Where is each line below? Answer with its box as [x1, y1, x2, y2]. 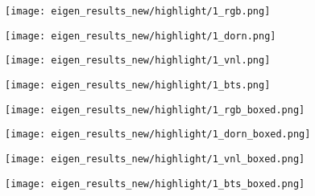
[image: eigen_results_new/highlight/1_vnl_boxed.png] [5, 153, 305, 165]
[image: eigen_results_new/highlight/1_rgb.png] [5, 6, 271, 17]
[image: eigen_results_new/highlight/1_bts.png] [5, 79, 271, 91]
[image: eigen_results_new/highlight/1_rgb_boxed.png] [5, 104, 305, 116]
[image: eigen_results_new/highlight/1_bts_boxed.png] [5, 178, 305, 190]
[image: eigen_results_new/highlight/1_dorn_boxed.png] [5, 129, 311, 141]
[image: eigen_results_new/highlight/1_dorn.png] [5, 30, 276, 42]
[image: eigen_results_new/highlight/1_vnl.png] [5, 55, 271, 67]
